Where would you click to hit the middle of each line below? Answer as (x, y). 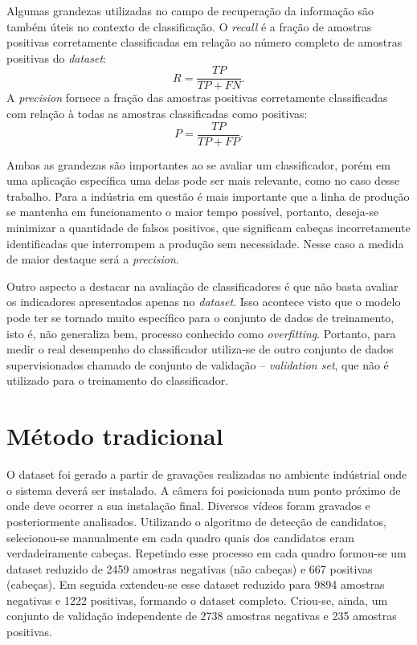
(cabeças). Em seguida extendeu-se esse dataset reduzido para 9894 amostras (196, 584)
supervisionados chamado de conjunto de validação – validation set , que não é (198, 364)
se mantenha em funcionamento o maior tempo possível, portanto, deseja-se (193, 212)
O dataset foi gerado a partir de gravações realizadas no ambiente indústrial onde (207, 474)
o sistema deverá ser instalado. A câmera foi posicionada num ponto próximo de (204, 490)
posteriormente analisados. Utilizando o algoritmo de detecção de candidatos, (196, 521)
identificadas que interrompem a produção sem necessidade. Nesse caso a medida (205, 243)
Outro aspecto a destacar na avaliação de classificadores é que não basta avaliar (202, 286)
